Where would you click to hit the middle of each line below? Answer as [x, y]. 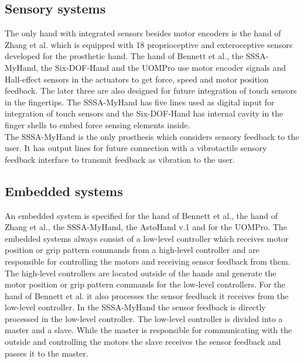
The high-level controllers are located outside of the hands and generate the [141, 273]
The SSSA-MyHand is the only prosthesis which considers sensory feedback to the [152, 136]
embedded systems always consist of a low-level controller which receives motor [147, 238]
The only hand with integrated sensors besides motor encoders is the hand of [143, 33]
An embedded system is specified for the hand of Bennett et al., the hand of [141, 215]
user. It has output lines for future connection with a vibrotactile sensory [136, 148]
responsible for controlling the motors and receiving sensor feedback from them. [148, 261]
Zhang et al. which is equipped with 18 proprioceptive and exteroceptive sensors [149, 44]
